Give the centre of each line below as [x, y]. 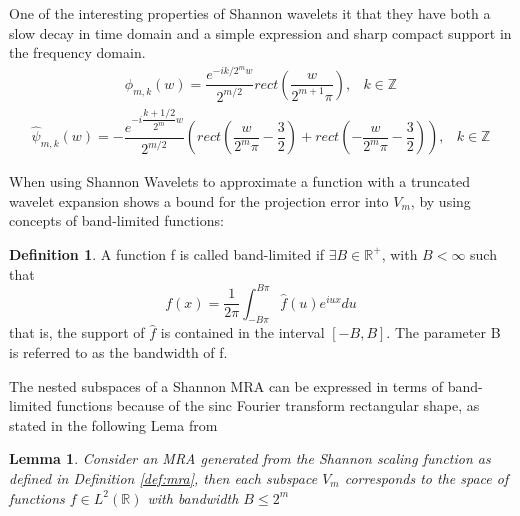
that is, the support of [77, 332]
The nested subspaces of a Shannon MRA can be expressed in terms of [226, 385]
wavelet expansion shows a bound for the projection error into [199, 200]
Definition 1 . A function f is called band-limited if [167, 253]
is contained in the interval [242, 332]
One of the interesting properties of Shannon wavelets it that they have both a [250, 13]
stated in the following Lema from [113, 424]
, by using [440, 200]
